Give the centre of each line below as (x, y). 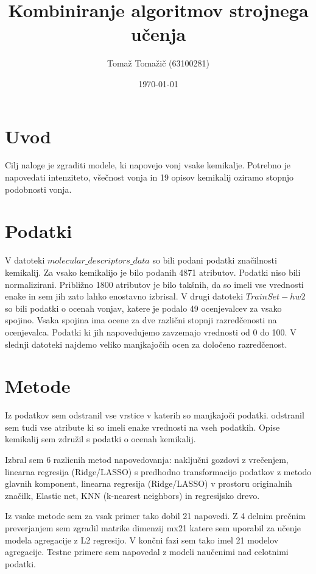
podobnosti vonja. (38, 189)
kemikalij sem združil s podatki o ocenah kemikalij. (100, 439)
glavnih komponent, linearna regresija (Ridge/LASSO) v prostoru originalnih (149, 483)
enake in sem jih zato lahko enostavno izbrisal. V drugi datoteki (124, 296)
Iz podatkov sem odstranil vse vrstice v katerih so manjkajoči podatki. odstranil (155, 415)
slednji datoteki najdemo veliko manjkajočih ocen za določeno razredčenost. (146, 344)
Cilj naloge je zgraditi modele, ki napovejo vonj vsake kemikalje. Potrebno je (148, 165)
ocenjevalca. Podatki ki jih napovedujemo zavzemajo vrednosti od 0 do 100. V (151, 332)
